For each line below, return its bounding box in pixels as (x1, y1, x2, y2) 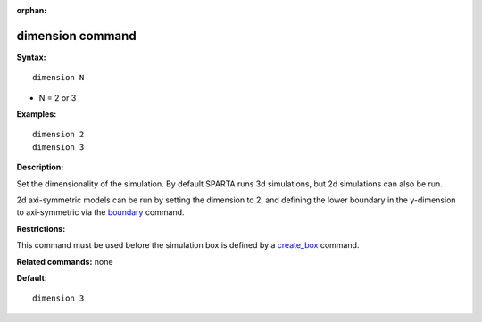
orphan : (16, 5, 47, 15)
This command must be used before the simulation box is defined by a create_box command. (16, 240, 360, 251)
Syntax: (16, 52, 46, 62)
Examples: (16, 109, 57, 120)
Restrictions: (16, 223, 66, 234)
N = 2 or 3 (38, 92, 77, 103)
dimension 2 (32, 129, 85, 140)
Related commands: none (16, 256, 113, 267)
